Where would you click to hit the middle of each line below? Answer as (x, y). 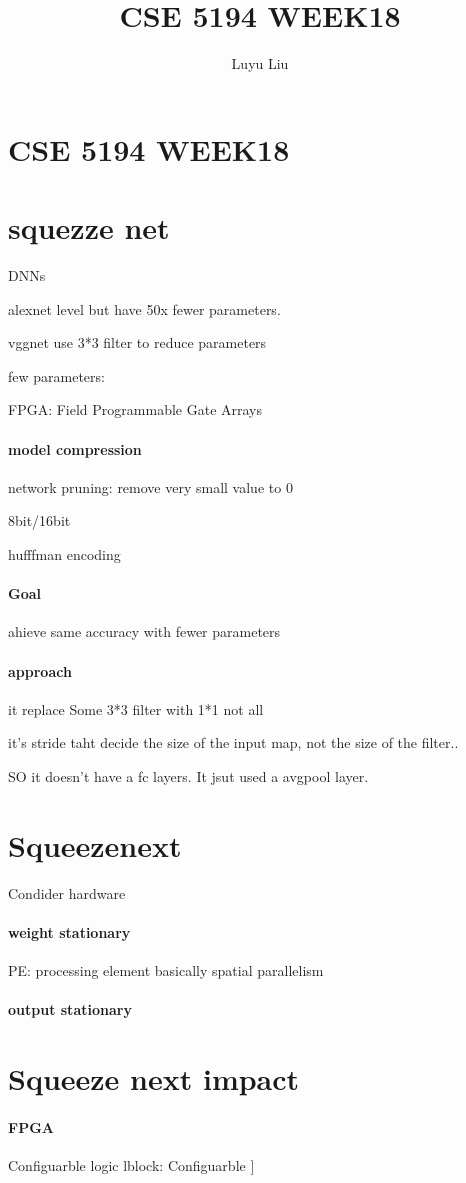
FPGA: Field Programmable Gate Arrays (135, 409)
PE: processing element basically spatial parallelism (166, 970)
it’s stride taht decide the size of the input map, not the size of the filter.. (233, 742)
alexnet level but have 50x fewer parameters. (144, 308)
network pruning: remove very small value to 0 (150, 486)
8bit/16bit (39, 520)
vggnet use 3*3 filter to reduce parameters (137, 342)
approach (40, 670)
